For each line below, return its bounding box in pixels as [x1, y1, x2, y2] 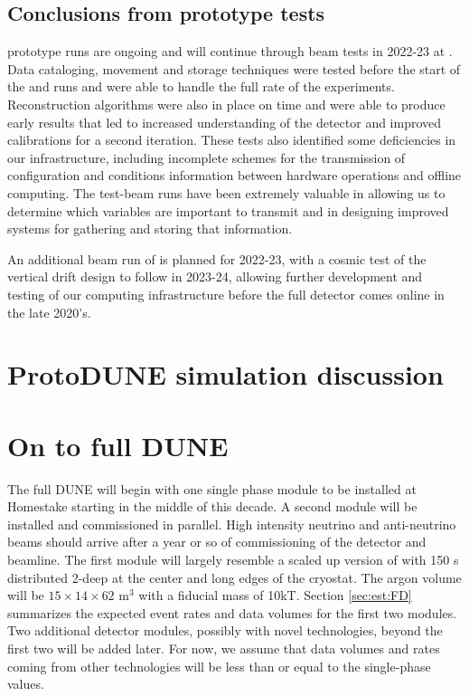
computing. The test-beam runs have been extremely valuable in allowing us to [7, 183, 446, 202]
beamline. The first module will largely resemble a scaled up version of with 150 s [7, 549, 459, 568]
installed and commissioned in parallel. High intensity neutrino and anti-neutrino [7, 514, 456, 533]
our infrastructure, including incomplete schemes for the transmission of [7, 148, 406, 167]
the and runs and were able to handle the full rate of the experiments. [7, 77, 395, 96]
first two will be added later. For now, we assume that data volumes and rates [7, 638, 440, 657]
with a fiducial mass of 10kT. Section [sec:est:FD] [138, 586, 412, 605]
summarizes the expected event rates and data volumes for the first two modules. [7, 603, 457, 622]
